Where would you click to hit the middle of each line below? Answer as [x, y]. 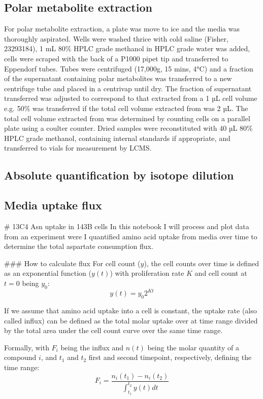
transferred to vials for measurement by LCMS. [78, 148]
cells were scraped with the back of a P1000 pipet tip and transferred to [116, 58]
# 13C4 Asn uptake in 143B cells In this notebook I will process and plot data [127, 226]
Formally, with [27, 347]
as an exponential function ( [48, 273]
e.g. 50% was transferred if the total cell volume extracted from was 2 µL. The [126, 108]
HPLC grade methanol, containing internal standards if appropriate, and [117, 138]
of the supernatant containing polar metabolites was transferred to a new [118, 78]
